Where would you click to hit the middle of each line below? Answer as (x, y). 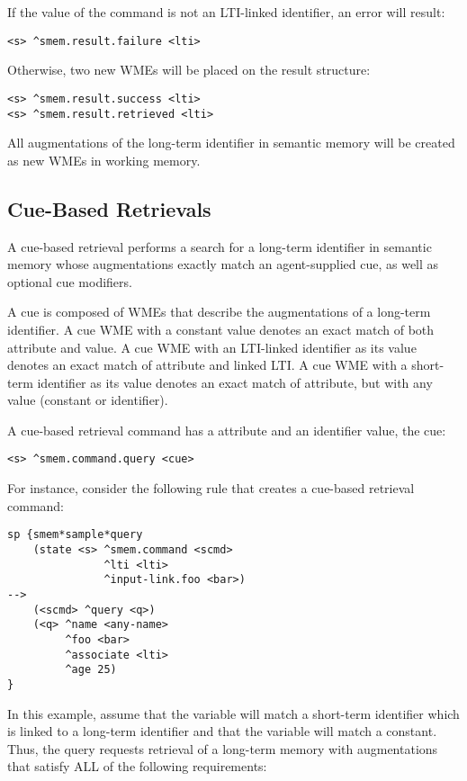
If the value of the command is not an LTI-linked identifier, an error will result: (226, 12)
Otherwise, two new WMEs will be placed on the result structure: (189, 70)
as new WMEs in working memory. (104, 160)
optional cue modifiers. (70, 281)
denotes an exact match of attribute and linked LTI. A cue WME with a (207, 365)
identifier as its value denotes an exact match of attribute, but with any (235, 382)
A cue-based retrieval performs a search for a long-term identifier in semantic (220, 246)
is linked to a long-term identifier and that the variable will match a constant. (222, 731)
